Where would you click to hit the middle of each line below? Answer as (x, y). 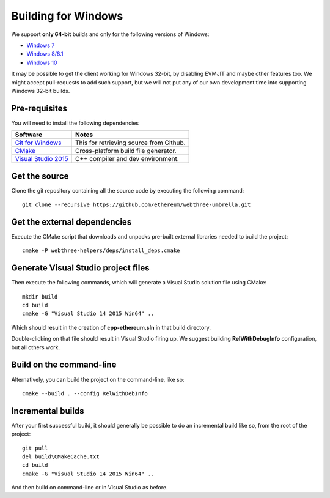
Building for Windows (67, 16)
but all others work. (36, 347)
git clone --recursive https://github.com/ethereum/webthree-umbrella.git (137, 205)
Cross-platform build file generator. (126, 151)
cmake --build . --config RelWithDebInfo (85, 393)
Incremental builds (48, 411)
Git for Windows (38, 143)
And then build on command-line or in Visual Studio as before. (90, 488)
